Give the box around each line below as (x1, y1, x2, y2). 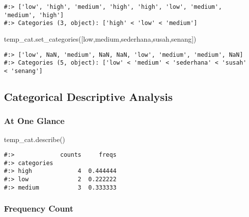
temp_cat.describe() (4, 134, 65, 144)
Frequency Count (4, 202, 74, 215)
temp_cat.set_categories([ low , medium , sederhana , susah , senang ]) (4, 33, 196, 44)
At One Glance (4, 115, 65, 127)
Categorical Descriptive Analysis (4, 89, 173, 104)
